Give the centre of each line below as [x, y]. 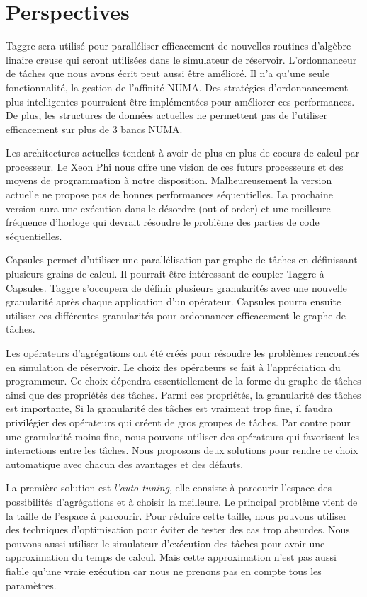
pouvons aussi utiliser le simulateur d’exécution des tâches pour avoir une [165, 543]
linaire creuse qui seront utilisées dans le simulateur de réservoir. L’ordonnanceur [181, 59]
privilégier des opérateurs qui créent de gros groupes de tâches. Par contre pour [178, 422]
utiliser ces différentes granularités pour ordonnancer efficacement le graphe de [176, 315]
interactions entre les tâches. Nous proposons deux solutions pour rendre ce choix [182, 450]
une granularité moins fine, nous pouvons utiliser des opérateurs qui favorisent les [183, 436]
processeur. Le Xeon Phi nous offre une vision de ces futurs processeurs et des [175, 166]
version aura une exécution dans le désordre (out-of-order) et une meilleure [168, 208]
